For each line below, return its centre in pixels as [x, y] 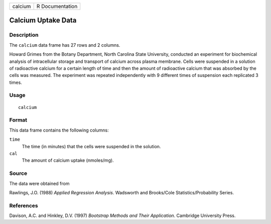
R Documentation [57, 6]
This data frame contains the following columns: [59, 130]
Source [18, 173]
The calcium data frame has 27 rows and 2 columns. [65, 45]
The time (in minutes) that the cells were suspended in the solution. [91, 146]
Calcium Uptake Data [43, 20]
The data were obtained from [39, 183]
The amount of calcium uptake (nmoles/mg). [68, 160]
